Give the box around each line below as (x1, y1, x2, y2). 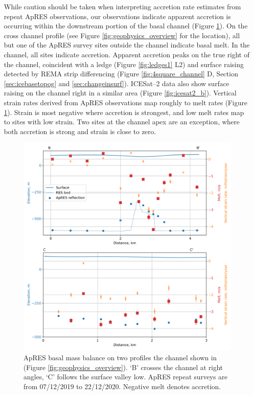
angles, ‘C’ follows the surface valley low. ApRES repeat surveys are (23, 372, 228, 382)
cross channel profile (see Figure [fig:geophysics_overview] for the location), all (4, 30, 240, 40)
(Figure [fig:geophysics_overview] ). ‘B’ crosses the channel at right (23, 362, 223, 372)
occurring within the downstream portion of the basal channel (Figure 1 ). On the (4, 21, 248, 31)
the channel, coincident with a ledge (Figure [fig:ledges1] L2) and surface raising (4, 59, 244, 69)
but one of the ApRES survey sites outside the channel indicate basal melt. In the (4, 40, 250, 50)
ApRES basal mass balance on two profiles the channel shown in (23, 352, 217, 362)
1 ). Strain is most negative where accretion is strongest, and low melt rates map (4, 107, 244, 117)
